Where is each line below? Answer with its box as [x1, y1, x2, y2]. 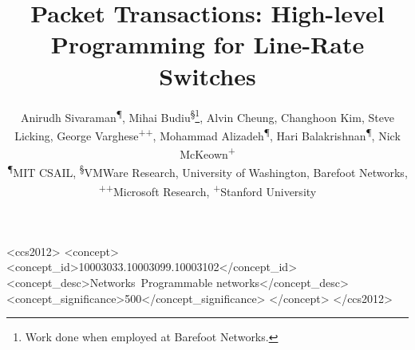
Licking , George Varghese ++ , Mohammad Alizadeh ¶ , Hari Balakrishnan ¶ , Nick [14, 124, 401, 144]
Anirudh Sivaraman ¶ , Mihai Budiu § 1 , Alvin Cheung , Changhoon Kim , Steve [20, 106, 395, 125]
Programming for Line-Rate [50, 28, 365, 61]
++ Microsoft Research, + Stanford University [98, 180, 317, 199]
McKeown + [180, 144, 235, 162]
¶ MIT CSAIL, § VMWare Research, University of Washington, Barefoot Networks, [7, 162, 408, 180]
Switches [159, 59, 256, 92]
